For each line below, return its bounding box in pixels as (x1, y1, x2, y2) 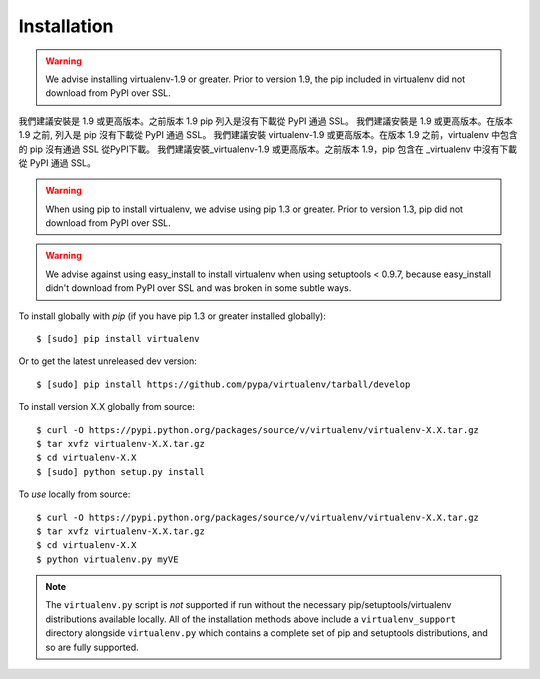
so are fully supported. (45, 641, 139, 653)
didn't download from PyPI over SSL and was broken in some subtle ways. (45, 282, 352, 294)
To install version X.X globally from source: (18, 401, 195, 413)
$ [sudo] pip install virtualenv (36, 333, 200, 345)
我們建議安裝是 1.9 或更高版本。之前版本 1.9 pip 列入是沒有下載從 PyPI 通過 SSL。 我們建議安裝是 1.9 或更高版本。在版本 (18, 115, 514, 127)
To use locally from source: (18, 488, 131, 500)
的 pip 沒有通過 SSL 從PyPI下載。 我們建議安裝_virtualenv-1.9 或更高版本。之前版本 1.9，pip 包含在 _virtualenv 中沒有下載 (18, 143, 518, 155)
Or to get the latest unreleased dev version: (18, 355, 197, 367)
